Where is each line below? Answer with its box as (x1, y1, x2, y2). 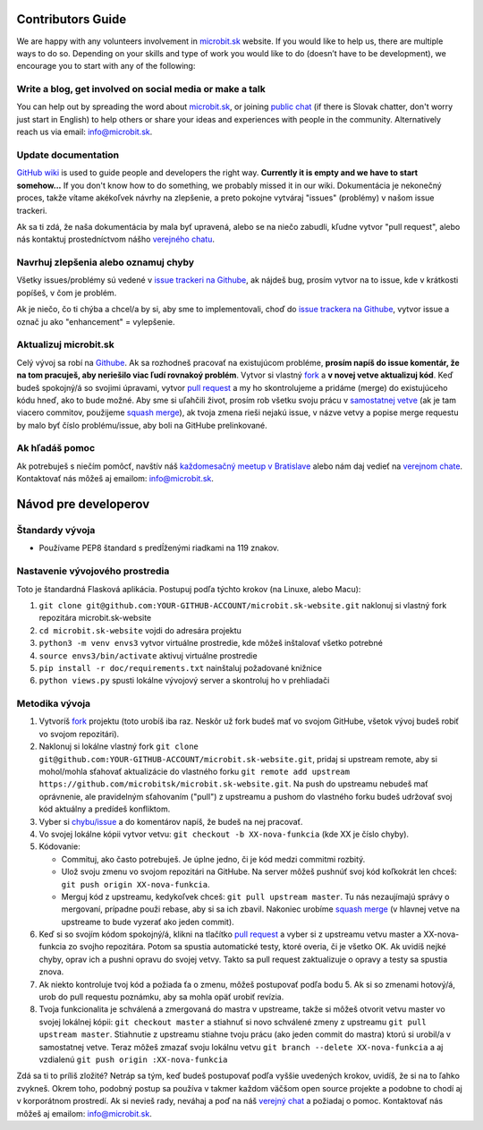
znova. (38, 966, 64, 977)
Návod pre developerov (16, 497, 150, 512)
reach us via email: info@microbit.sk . (16, 126, 153, 138)
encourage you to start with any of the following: (16, 61, 196, 72)
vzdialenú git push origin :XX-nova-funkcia (38, 1054, 228, 1065)
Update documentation (16, 149, 120, 161)
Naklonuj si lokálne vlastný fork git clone (38, 741, 199, 752)
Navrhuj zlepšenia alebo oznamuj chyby (16, 256, 195, 268)
